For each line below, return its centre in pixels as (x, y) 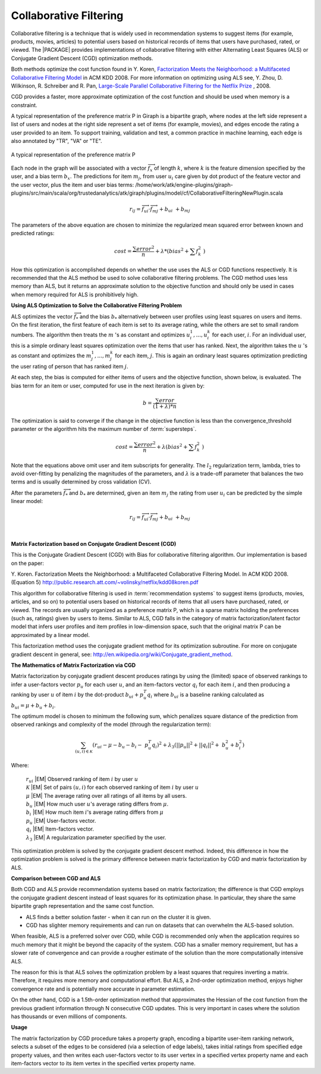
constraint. (24, 105)
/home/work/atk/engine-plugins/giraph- (184, 185)
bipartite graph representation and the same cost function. (83, 906)
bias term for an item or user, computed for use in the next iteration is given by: (108, 385)
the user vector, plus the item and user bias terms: (73, 185)
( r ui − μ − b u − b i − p (120, 745)
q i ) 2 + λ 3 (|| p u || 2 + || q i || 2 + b (189, 745)
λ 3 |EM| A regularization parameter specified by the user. (96, 838)
